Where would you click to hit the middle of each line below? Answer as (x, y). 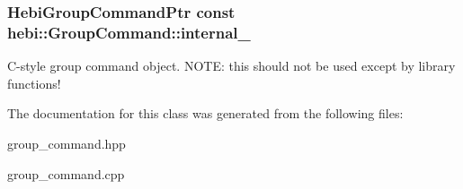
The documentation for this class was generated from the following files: (205, 113)
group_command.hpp (67, 143)
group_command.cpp (66, 173)
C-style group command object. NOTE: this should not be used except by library (231, 66)
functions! (34, 83)
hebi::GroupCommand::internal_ (129, 32)
